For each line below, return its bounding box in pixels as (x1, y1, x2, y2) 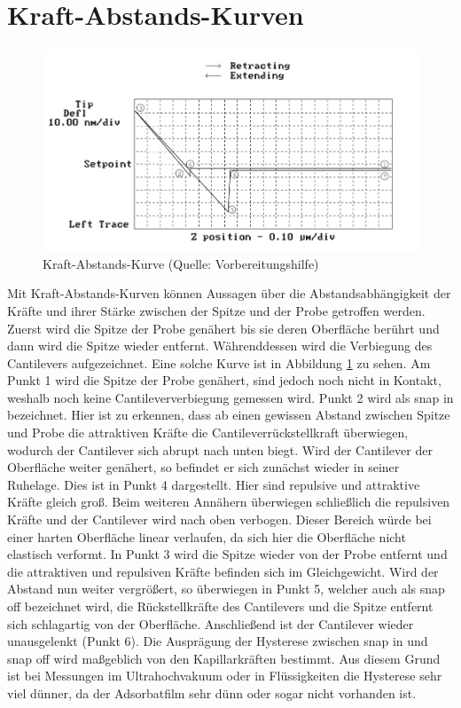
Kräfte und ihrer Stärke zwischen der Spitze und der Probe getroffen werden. (7, 301, 426, 319)
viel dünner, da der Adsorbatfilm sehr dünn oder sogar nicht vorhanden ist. (7, 683, 417, 702)
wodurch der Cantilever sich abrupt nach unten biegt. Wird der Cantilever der (7, 440, 433, 459)
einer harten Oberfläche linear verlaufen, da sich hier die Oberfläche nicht (7, 527, 406, 546)
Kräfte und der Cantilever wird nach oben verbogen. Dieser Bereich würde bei (7, 510, 432, 529)
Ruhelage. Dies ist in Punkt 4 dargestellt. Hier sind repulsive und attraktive (7, 475, 420, 493)
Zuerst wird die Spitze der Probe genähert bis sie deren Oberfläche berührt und (7, 319, 440, 337)
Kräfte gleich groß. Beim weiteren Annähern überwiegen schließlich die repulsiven (7, 492, 450, 511)
